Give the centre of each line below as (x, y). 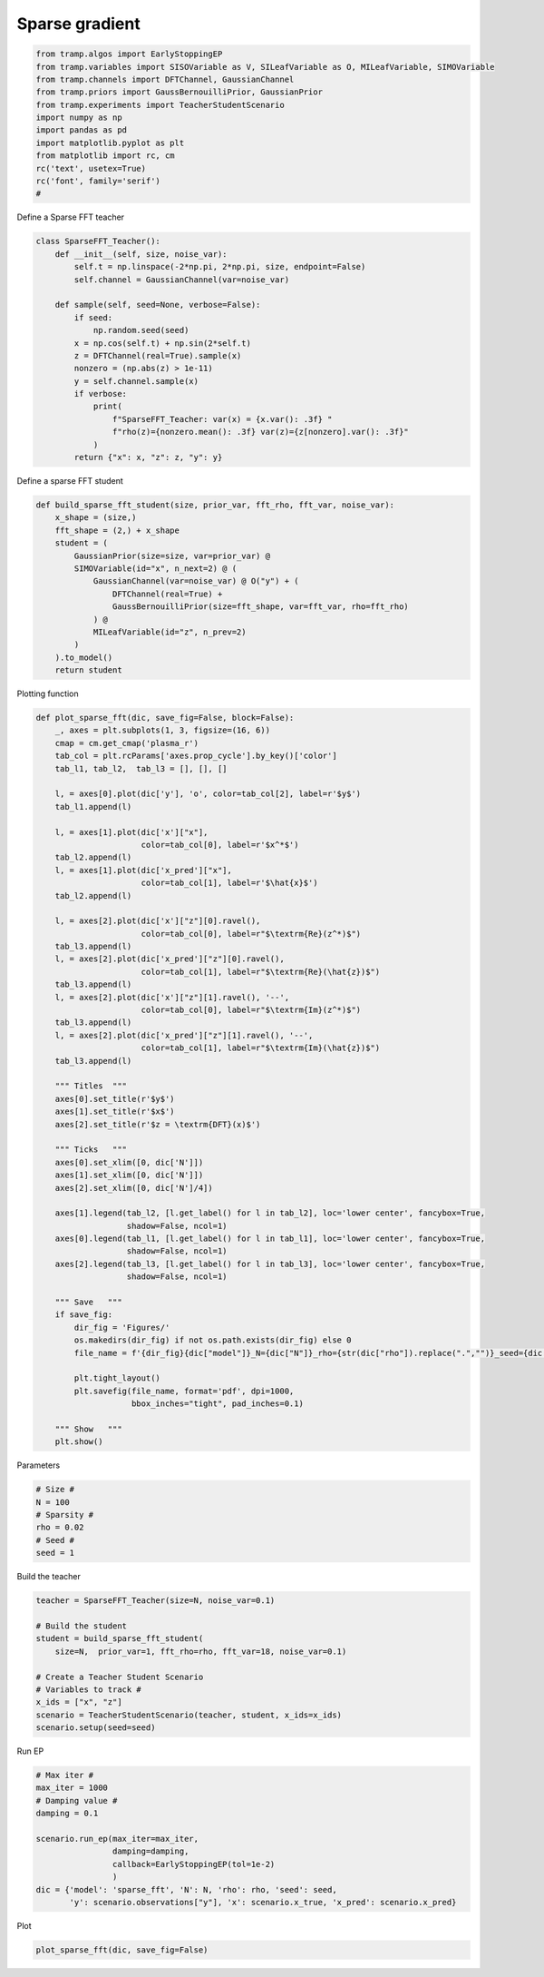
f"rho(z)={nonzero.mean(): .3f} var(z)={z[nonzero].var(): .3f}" (261, 432)
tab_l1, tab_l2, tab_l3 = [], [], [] (141, 768)
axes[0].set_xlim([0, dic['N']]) (129, 1162)
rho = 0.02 (60, 1528)
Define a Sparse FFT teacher (71, 217)
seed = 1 (55, 1553)
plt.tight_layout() (117, 1378)
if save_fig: (84, 1315)
